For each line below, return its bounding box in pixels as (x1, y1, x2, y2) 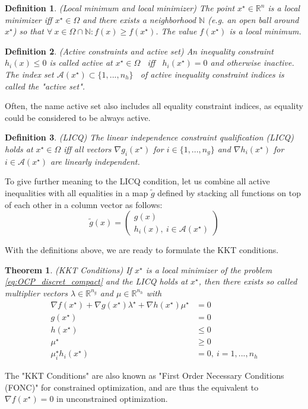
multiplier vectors (5, 286, 68, 299)
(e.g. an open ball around (208, 13, 299, 25)
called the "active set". (5, 79, 85, 92)
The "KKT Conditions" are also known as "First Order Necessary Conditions (5, 369, 284, 382)
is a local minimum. (229, 25, 301, 37)
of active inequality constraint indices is (140, 68, 284, 80)
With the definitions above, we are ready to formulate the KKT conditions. (5, 244, 279, 256)
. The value (155, 25, 197, 37)
